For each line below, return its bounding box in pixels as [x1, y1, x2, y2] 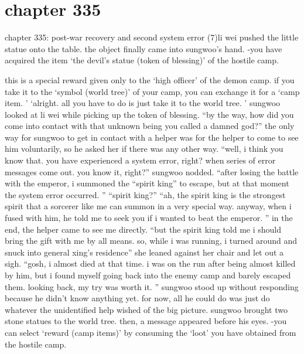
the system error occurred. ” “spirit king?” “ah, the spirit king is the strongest [5, 188, 286, 200]
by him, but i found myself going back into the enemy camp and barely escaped [5, 269, 291, 281]
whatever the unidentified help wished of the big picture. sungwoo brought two [5, 303, 288, 315]
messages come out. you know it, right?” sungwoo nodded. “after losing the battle [5, 165, 299, 178]
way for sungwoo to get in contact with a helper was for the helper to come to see [5, 131, 299, 143]
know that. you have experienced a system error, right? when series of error [5, 154, 276, 166]
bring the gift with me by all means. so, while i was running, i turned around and [5, 234, 297, 247]
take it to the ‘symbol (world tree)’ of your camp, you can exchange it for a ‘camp [5, 85, 300, 97]
